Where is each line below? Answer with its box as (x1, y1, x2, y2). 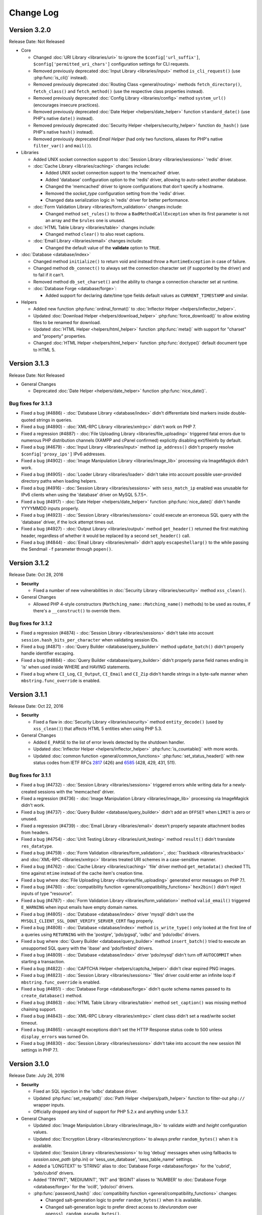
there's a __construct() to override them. (33, 608, 121, 614)
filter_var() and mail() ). (33, 142, 92, 148)
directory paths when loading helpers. (21, 478, 97, 484)
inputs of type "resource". (21, 891, 73, 897)
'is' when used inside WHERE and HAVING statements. (21, 664, 131, 670)
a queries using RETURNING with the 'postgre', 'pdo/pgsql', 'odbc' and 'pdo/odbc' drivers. (21, 931, 200, 937)
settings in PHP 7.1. (21, 1047, 59, 1053)
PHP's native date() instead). (33, 116, 94, 121)
